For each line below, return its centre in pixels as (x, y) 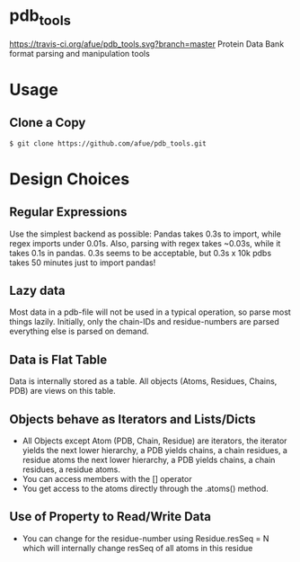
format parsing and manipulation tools (79, 53)
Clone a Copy (48, 123)
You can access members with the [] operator (107, 478)
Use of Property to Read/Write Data (110, 517)
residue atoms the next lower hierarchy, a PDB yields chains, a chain (149, 459)
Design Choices (70, 178)
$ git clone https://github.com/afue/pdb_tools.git (108, 143)
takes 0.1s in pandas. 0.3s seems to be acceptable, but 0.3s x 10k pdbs (141, 253)
